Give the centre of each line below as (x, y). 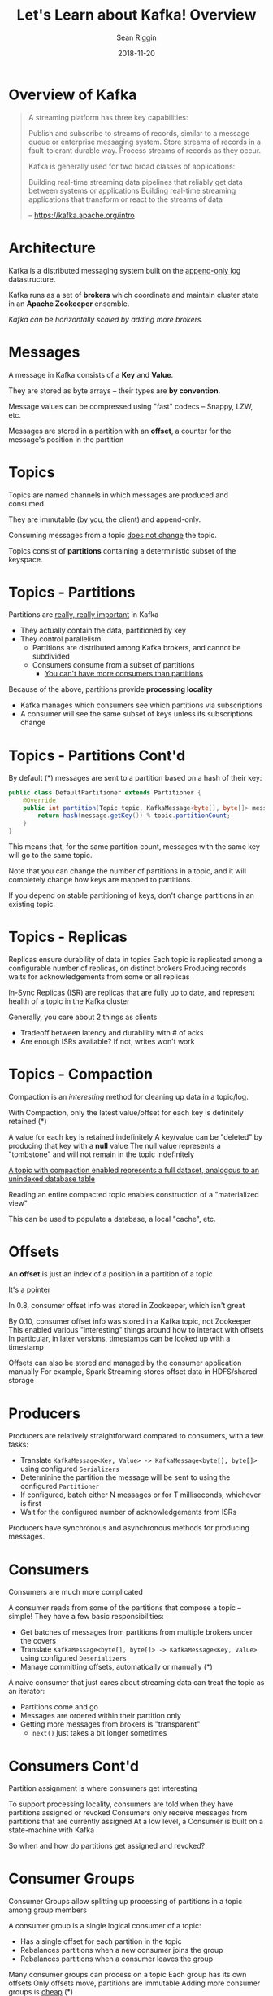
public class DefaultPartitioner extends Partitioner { (105, 793)
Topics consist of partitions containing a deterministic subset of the (122, 550)
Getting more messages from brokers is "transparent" (110, 1724)
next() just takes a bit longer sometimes (100, 1733)
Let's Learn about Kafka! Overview (136, 15)
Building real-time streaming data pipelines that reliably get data (135, 182)
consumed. (27, 503)
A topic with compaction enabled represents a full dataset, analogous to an (134, 1170)
